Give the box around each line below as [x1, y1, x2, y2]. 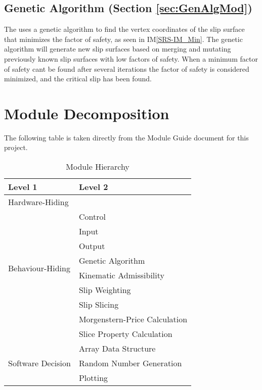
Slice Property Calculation [78, 328, 172, 340]
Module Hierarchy [66, 161, 129, 173]
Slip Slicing [78, 299, 119, 311]
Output [78, 240, 105, 252]
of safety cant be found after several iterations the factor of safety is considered [4, 63, 249, 74]
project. [4, 142, 28, 153]
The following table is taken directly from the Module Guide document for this [4, 132, 249, 142]
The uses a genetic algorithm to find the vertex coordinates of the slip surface [4, 24, 245, 34]
